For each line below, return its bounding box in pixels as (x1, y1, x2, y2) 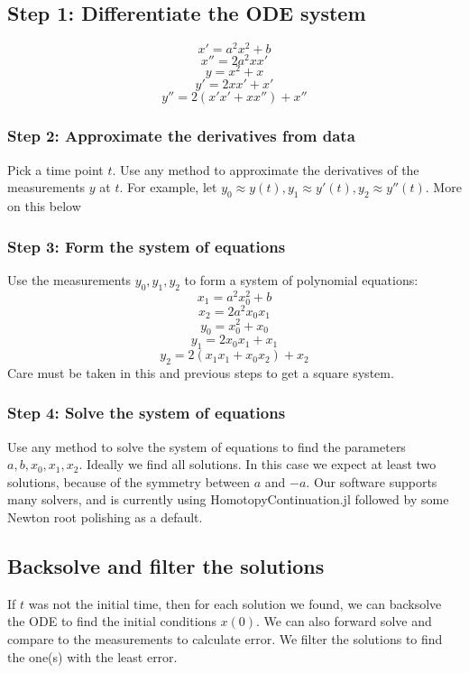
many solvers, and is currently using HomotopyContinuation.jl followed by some (7, 490, 449, 509)
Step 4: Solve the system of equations (7, 401, 286, 424)
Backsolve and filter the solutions (7, 552, 325, 580)
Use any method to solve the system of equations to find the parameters (7, 437, 406, 456)
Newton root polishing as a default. (7, 508, 203, 527)
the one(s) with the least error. (7, 647, 178, 666)
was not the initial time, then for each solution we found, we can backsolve (28, 594, 442, 613)
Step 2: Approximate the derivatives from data (7, 124, 355, 147)
